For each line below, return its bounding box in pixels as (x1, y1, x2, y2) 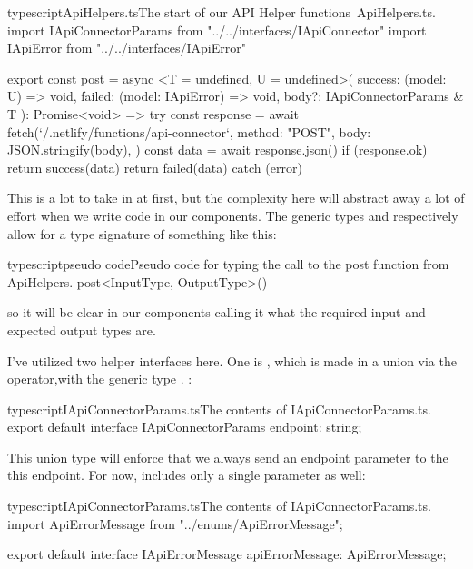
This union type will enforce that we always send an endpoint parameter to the (7, 447, 448, 466)
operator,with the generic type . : (7, 369, 192, 388)
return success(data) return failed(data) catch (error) (7, 157, 302, 176)
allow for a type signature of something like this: (7, 224, 277, 243)
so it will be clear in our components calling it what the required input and (7, 303, 426, 322)
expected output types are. (7, 320, 156, 339)
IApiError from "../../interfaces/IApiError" (7, 38, 246, 57)
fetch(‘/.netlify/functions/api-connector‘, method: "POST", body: (7, 122, 371, 141)
